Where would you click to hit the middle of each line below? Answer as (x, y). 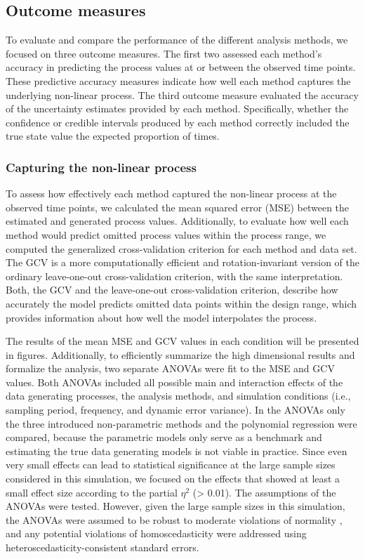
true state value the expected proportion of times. (113, 136)
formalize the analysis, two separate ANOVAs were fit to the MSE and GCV (170, 368)
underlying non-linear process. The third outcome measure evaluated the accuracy (182, 94)
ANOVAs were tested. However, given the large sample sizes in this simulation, (175, 506)
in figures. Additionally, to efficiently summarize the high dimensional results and (180, 354)
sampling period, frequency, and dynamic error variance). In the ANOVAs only (175, 410)
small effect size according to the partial (92, 492)
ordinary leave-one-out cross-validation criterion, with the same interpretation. (174, 276)
